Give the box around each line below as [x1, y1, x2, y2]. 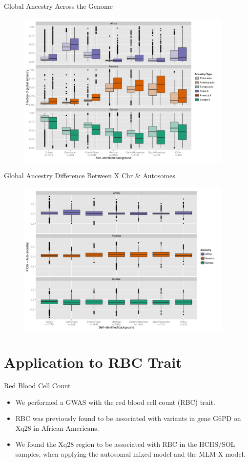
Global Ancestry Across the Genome [4, 1, 113, 11]
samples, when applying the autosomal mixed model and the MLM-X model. [15, 449, 246, 459]
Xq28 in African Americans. [15, 422, 99, 433]
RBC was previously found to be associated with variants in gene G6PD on [15, 413, 241, 423]
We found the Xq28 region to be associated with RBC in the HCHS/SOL [15, 439, 235, 449]
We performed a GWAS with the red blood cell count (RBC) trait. [15, 397, 215, 407]
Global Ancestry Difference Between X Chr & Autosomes [4, 170, 175, 180]
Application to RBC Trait [4, 352, 182, 372]
